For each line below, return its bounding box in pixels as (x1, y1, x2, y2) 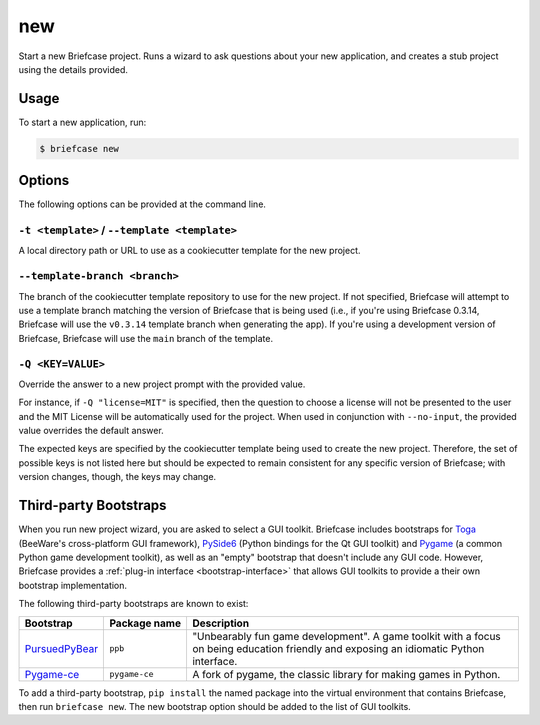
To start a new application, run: (18, 116, 147, 128)
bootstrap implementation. (18, 579, 128, 591)
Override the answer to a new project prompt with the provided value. (18, 378, 306, 390)
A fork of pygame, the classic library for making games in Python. (191, 667, 501, 681)
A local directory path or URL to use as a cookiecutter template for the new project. (18, 245, 361, 257)
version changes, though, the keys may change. (18, 471, 217, 483)
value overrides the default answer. (18, 425, 164, 437)
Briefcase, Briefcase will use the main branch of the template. (18, 332, 274, 344)
